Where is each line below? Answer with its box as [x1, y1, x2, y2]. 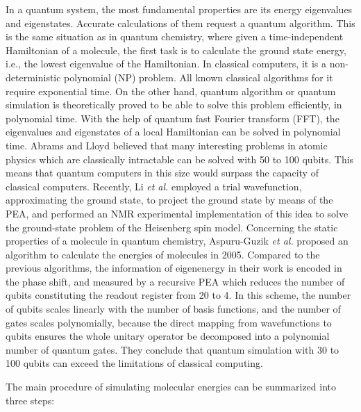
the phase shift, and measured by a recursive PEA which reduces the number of [6, 274, 345, 288]
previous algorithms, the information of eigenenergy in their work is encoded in [6, 261, 342, 275]
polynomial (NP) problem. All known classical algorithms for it [64, 69, 333, 84]
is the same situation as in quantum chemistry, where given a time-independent [6, 29, 344, 44]
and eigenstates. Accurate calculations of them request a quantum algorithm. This [6, 15, 355, 30]
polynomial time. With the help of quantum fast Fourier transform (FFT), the [6, 110, 339, 125]
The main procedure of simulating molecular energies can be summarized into [6, 379, 337, 394]
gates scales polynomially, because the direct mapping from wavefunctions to [6, 315, 332, 329]
